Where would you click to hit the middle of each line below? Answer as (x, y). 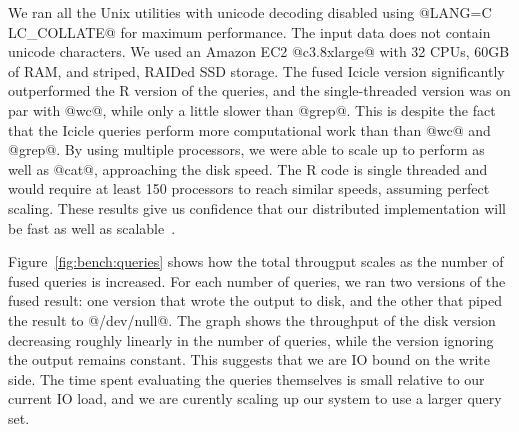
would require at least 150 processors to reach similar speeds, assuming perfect (249, 188)
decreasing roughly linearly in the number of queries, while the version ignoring (251, 339)
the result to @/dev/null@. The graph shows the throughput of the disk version (252, 319)
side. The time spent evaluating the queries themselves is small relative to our (246, 378)
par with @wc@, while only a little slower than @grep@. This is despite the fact (252, 109)
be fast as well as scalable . (92, 227)
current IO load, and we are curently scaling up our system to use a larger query (255, 398)
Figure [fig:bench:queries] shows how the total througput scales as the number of (256, 261)
